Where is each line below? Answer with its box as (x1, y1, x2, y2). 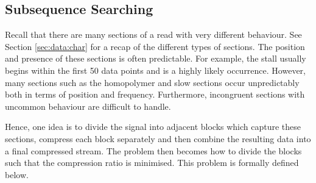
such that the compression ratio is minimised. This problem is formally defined (5, 156, 299, 169)
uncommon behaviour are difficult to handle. (5, 99, 171, 112)
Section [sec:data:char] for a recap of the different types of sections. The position (5, 40, 305, 52)
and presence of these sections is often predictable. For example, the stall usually (5, 52, 306, 65)
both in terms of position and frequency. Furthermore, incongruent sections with (5, 88, 305, 101)
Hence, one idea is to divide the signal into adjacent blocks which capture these (5, 120, 301, 133)
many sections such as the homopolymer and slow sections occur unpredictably (5, 76, 300, 88)
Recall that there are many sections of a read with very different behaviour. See (5, 28, 302, 41)
